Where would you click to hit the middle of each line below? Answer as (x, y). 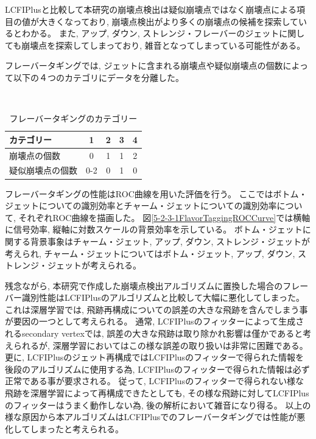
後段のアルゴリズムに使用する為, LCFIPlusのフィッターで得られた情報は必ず (157, 369)
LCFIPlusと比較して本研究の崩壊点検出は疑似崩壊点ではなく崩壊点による (151, 9)
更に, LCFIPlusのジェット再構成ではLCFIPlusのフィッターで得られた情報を (154, 357)
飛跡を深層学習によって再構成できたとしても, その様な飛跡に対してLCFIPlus (157, 393)
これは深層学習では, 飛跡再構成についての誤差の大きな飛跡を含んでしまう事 (156, 309)
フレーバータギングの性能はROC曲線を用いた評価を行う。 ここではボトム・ (156, 193)
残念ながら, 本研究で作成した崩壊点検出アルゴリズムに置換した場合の (144, 285)
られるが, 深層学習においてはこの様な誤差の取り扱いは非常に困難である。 (160, 345)
